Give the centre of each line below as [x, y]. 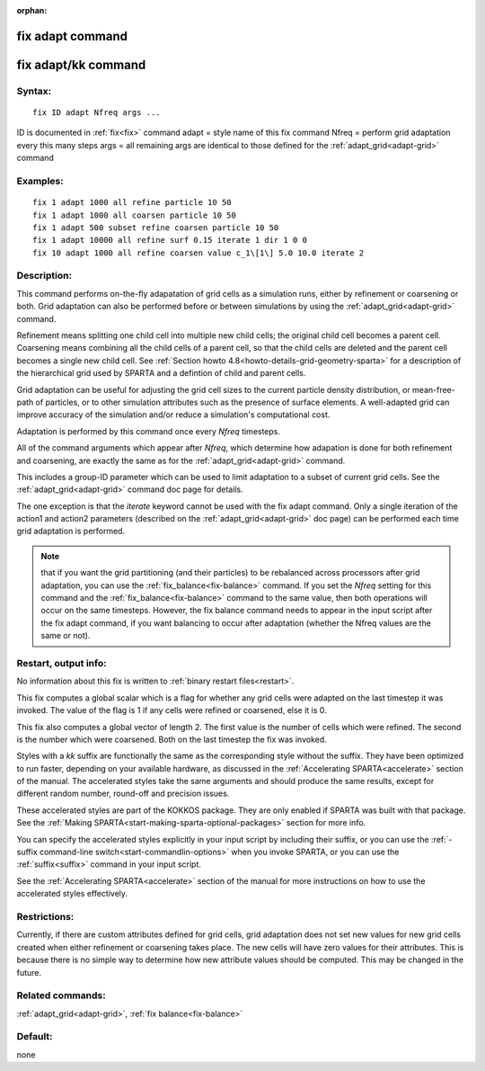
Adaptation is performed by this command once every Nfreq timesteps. [149, 431]
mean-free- [433, 389]
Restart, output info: [62, 663]
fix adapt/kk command [81, 64]
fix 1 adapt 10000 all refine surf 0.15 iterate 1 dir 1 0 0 [170, 240]
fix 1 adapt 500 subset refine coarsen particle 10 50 [156, 228]
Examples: [40, 181]
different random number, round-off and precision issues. [123, 794]
